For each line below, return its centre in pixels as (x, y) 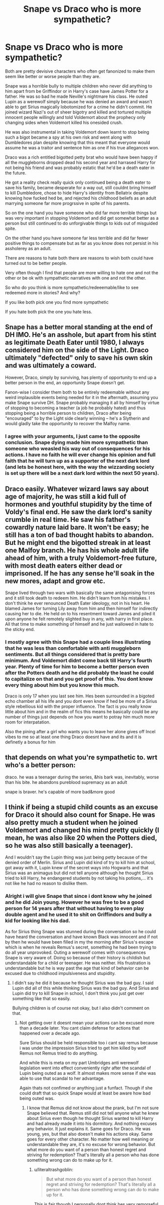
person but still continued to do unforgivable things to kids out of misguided (82, 223)
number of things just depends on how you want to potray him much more (80, 717)
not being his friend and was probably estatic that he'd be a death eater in (80, 168)
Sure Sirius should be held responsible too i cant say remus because (89, 1042)
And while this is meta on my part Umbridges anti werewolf (79, 1062)
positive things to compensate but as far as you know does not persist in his (82, 243)
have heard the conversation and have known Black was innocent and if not (82, 937)
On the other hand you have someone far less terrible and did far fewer (77, 238)
